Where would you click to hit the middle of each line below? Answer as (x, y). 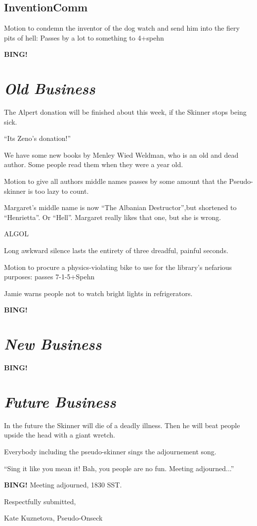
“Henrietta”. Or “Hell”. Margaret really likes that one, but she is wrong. (113, 217)
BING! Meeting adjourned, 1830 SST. (63, 485)
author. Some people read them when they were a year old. (94, 164)
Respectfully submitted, (40, 501)
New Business (53, 344)
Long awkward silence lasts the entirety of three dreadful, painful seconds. (116, 250)
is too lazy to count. (58, 191)
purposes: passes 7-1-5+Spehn (49, 277)
